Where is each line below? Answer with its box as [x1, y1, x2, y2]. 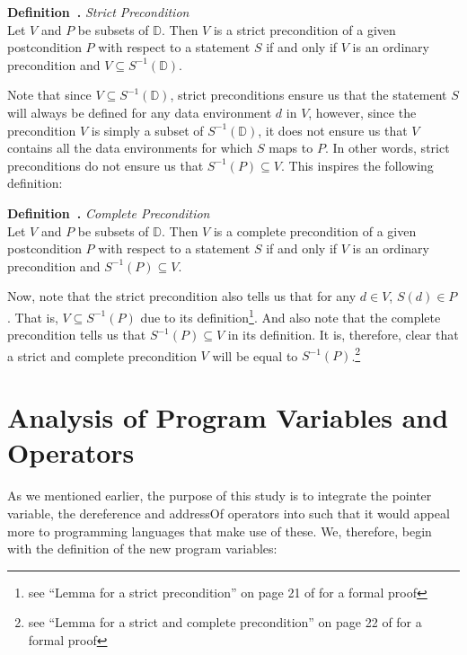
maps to [269, 138, 313, 157]
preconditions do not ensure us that [7, 155, 204, 174]
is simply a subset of [91, 120, 204, 139]
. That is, [7, 307, 58, 326]
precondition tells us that [7, 325, 146, 344]
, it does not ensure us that [258, 120, 408, 139]
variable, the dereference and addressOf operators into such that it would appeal [7, 503, 450, 522]
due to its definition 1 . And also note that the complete [140, 305, 441, 326]
